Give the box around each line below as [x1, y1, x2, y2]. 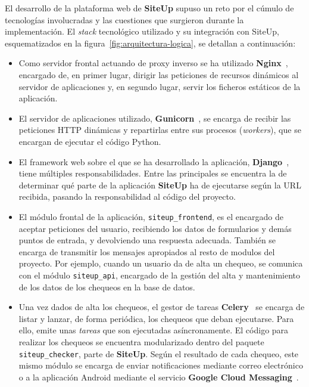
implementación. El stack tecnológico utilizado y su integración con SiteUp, [5, 25, 279, 38]
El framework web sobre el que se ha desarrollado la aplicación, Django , [18, 155, 289, 168]
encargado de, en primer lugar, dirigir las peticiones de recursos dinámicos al [18, 68, 299, 81]
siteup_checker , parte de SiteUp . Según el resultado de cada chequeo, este [18, 347, 299, 360]
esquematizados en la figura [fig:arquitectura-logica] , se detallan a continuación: [5, 36, 296, 49]
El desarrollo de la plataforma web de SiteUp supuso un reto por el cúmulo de [5, 2, 294, 14]
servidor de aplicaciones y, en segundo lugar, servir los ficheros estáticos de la [18, 80, 301, 92]
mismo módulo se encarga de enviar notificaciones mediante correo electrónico [18, 359, 303, 371]
